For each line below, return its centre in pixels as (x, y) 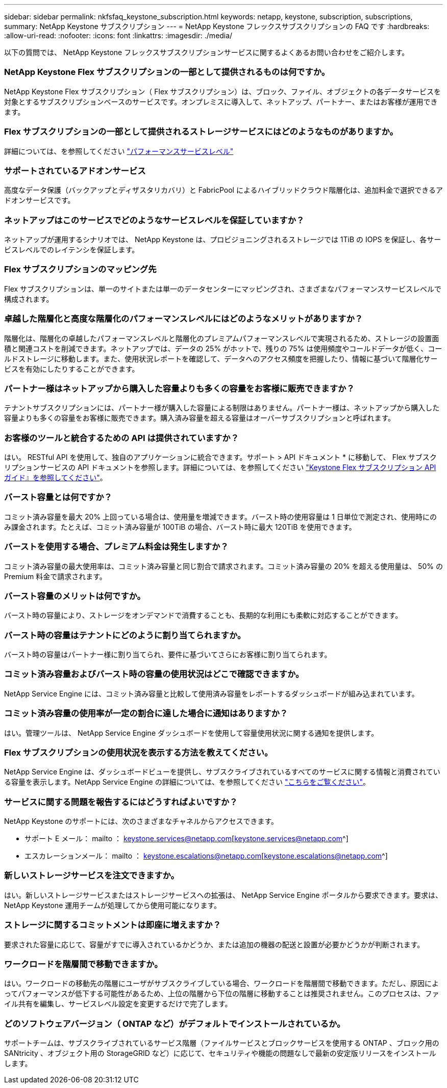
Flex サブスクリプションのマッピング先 (80, 269)
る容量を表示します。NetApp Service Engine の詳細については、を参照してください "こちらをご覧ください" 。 (187, 782)
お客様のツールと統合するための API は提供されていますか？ (122, 438)
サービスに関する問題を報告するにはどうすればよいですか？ (121, 802)
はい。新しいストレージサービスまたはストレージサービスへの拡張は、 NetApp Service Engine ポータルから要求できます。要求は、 (224, 895)
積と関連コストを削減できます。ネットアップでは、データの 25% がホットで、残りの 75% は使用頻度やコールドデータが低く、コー (223, 348)
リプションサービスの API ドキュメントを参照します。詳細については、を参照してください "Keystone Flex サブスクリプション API (220, 467)
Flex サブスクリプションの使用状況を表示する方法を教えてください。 (139, 752)
